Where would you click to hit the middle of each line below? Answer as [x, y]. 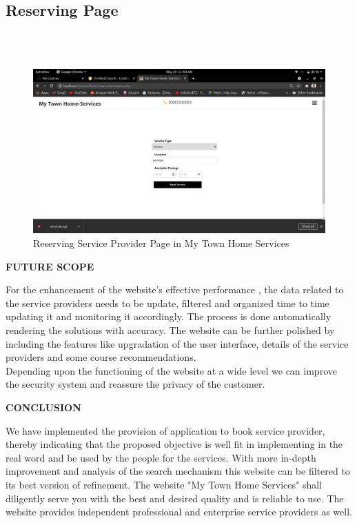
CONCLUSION [43, 407]
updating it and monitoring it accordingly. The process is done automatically [169, 316]
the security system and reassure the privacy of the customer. [135, 384]
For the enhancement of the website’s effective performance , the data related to [175, 289]
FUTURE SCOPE [50, 266]
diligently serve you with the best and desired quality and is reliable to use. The [175, 498]
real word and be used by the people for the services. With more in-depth [161, 457]
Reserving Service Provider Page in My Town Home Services [161, 243]
